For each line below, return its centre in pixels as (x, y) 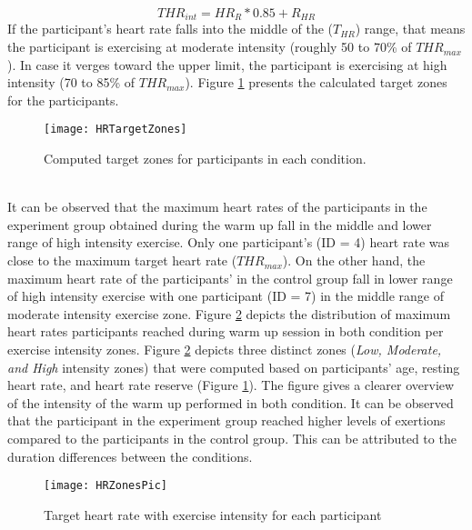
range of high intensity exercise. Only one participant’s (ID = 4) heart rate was (229, 242)
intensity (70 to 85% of (71, 82)
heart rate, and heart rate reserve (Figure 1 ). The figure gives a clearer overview (231, 385)
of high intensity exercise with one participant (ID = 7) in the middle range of (226, 296)
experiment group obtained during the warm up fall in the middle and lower (220, 224)
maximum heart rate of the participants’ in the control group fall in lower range (230, 278)
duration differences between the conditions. (130, 456)
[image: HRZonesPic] (106, 486)
